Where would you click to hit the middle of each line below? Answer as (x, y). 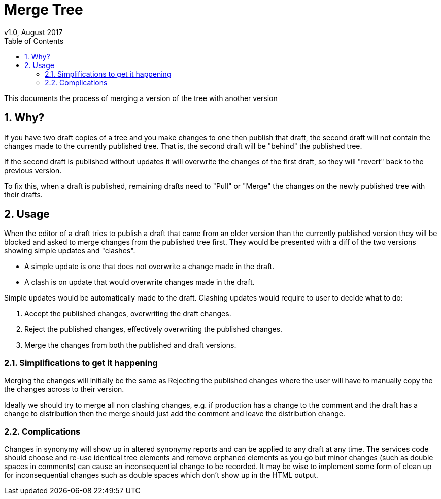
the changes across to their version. (64, 389)
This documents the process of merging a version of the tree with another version (141, 98)
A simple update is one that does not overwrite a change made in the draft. (149, 267)
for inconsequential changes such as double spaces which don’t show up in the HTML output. (161, 475)
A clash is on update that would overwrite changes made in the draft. (140, 282)
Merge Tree (44, 10)
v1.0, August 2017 (33, 32)
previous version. (33, 170)
